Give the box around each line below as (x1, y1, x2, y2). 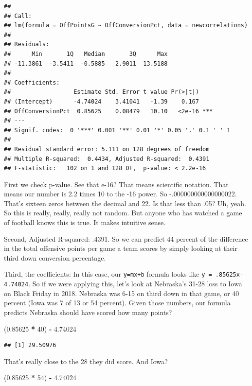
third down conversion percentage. (4, 252, 106, 263)
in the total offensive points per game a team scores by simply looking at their (4, 243, 237, 253)
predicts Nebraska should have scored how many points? (4, 307, 172, 317)
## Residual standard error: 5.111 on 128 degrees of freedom (4, 145, 210, 153)
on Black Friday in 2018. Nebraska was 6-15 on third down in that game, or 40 (4, 288, 239, 298)
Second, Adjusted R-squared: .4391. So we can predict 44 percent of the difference (4, 233, 248, 244)
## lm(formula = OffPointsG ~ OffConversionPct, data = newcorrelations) (4, 22, 248, 29)
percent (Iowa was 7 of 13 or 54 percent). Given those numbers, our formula (4, 298, 231, 308)
